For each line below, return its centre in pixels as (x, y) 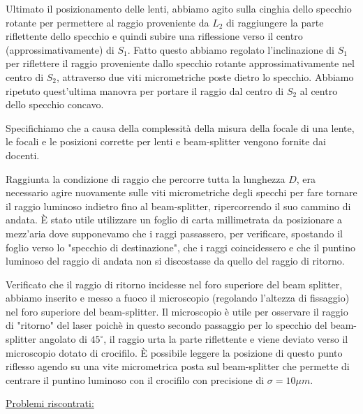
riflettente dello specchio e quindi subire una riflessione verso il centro (154, 36)
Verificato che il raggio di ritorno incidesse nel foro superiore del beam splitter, (174, 284)
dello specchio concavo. (55, 104)
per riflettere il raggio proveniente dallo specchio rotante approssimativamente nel (180, 63)
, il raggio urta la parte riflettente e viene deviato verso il (226, 339)
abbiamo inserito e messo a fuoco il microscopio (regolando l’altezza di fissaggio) (178, 298)
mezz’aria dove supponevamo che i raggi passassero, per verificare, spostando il (174, 233)
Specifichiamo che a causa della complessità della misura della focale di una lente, (180, 127)
